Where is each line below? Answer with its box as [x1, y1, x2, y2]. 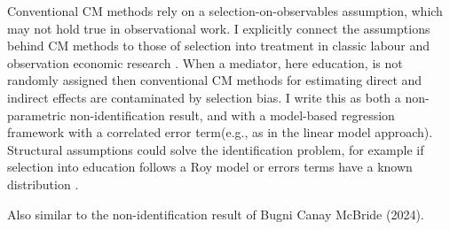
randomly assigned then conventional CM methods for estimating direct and [7, 71, 422, 89]
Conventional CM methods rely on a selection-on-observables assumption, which [7, 2, 443, 19]
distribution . [7, 174, 79, 193]
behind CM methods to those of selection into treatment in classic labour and [7, 36, 430, 55]
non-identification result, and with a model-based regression [69, 105, 395, 124]
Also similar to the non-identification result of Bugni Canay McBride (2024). [7, 204, 424, 223]
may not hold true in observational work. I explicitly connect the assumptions [7, 19, 430, 37]
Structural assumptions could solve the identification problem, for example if [7, 140, 424, 158]
